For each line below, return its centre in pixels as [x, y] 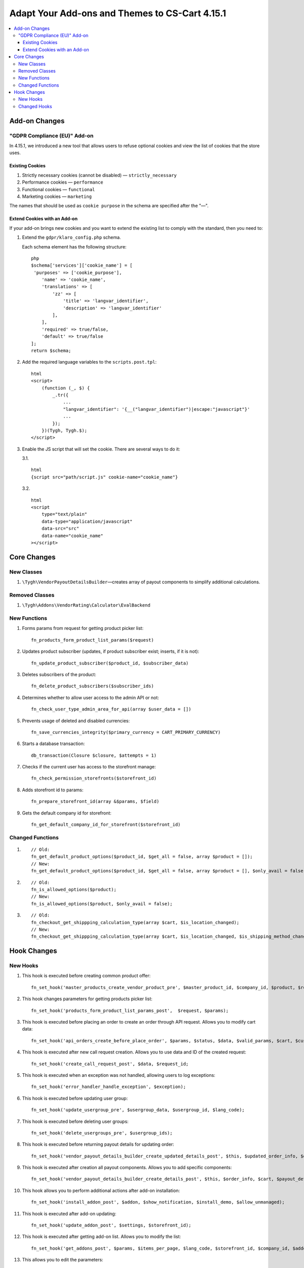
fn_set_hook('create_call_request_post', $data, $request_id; [110, 1064]
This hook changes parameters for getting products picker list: [87, 999]
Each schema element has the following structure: [74, 246]
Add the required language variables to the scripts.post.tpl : [89, 362]
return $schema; [51, 350]
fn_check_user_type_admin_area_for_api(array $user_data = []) [111, 709]
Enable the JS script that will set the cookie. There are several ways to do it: [101, 449]
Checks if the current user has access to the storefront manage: [89, 767]
